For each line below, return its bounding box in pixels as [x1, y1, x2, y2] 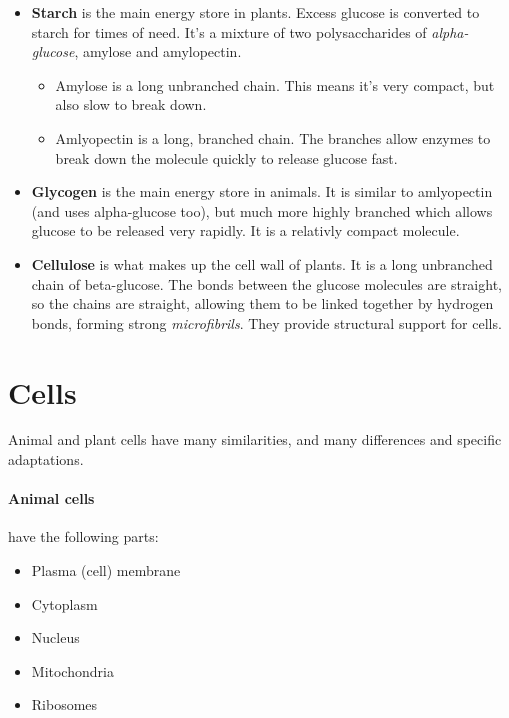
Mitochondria [31, 660, 114, 681]
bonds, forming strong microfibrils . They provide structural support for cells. [31, 312, 502, 333]
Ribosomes [31, 694, 98, 715]
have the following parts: [8, 526, 159, 547]
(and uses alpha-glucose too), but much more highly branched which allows [31, 200, 493, 221]
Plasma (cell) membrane [31, 560, 181, 581]
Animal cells [8, 488, 95, 509]
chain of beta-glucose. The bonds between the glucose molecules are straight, [31, 273, 502, 294]
